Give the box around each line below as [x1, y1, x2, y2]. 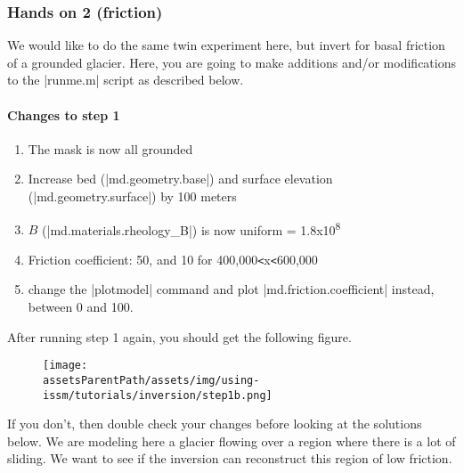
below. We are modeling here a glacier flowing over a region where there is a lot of [7, 431, 456, 450]
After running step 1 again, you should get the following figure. [7, 327, 352, 346]
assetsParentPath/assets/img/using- [43, 373, 260, 387]
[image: [43, 359, 88, 372]
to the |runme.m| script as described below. [7, 70, 244, 89]
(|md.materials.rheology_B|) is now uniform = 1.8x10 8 [42, 217, 341, 239]
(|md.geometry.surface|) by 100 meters [28, 186, 237, 205]
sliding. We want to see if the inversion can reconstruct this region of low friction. [7, 449, 452, 468]
